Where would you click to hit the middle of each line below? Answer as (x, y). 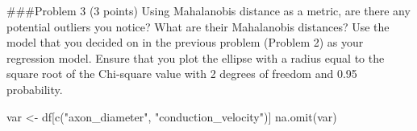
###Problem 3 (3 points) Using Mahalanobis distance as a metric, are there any (208, 10)
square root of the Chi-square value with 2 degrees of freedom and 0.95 (182, 74)
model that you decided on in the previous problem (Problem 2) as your (185, 42)
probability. (35, 89)
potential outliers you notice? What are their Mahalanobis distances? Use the (198, 26)
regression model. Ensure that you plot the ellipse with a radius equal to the (196, 57)
